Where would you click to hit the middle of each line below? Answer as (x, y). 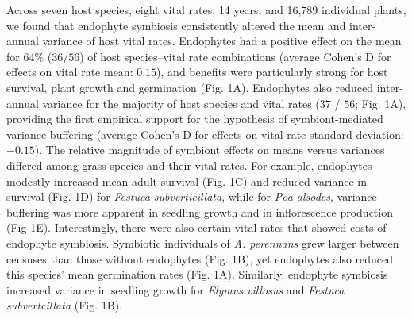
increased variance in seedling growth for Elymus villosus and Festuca (175, 289)
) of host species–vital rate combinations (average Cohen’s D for (235, 56)
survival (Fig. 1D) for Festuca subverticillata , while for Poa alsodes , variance (192, 196)
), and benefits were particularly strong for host (272, 72)
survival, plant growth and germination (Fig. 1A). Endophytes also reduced (190, 87)
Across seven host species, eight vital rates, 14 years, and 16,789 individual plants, (206, 10)
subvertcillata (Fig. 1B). (65, 305)
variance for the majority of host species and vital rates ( (181, 103)
